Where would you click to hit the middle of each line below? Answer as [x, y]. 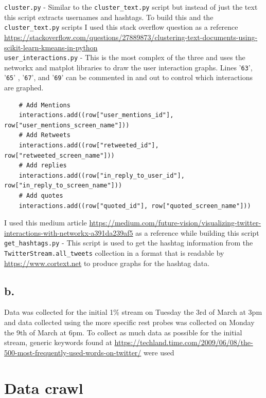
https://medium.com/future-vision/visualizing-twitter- [175, 223]
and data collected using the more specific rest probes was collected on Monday [129, 322]
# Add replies [43, 166]
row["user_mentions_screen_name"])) [67, 125]
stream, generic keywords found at [58, 342]
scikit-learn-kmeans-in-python [51, 47]
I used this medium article [46, 223]
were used [159, 352]
